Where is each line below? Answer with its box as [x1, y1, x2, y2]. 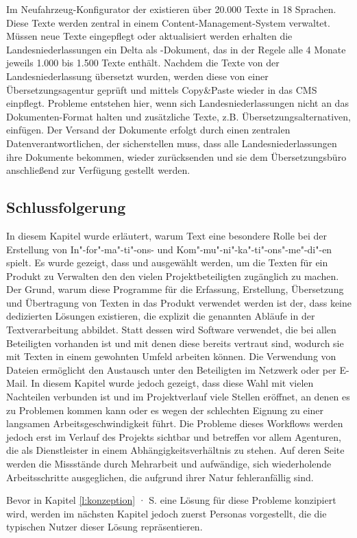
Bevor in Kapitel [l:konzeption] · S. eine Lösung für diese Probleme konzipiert [6, 493, 336, 507]
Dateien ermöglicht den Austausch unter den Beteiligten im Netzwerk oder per [6, 362, 336, 376]
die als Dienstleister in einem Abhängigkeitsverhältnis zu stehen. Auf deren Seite [6, 443, 345, 457]
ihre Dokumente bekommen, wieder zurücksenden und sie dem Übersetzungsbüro [6, 149, 347, 164]
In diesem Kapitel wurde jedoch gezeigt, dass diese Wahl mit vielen [31, 376, 314, 390]
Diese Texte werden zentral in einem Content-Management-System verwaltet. [6, 15, 330, 29]
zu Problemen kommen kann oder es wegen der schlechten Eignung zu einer [6, 402, 324, 417]
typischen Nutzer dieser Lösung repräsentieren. [6, 520, 203, 534]
